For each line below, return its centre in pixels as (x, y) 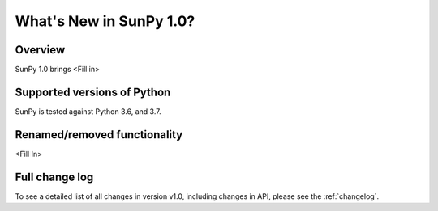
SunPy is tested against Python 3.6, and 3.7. (88, 111)
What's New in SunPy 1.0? (105, 21)
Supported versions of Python (93, 92)
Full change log (54, 177)
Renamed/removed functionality (99, 135)
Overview (40, 50)
